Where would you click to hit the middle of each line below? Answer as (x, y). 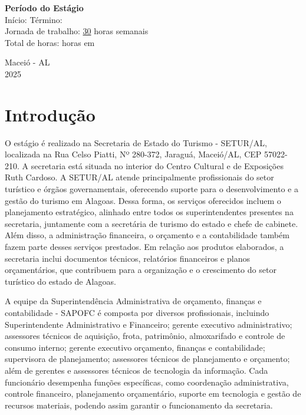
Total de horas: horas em (50, 42)
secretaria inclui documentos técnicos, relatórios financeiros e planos (127, 258)
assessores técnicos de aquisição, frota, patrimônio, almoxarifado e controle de (145, 336)
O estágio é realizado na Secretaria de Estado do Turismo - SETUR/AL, (136, 142)
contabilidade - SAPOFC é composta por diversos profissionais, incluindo (137, 312)
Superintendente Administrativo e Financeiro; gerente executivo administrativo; (149, 324)
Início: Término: (34, 19)
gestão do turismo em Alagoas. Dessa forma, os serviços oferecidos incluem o (143, 200)
